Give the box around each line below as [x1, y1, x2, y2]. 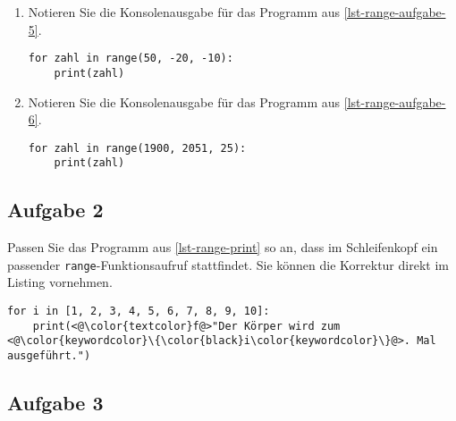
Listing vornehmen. [7, 273, 113, 291]
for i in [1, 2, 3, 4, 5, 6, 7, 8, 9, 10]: [7, 305, 270, 318]
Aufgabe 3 [7, 389, 104, 417]
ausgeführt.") [7, 349, 91, 363]
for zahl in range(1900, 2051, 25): [28, 141, 247, 155]
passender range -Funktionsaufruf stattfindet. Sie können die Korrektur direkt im [7, 255, 449, 274]
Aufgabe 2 [7, 196, 104, 223]
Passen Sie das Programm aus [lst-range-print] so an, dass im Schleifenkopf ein [7, 238, 438, 257]
